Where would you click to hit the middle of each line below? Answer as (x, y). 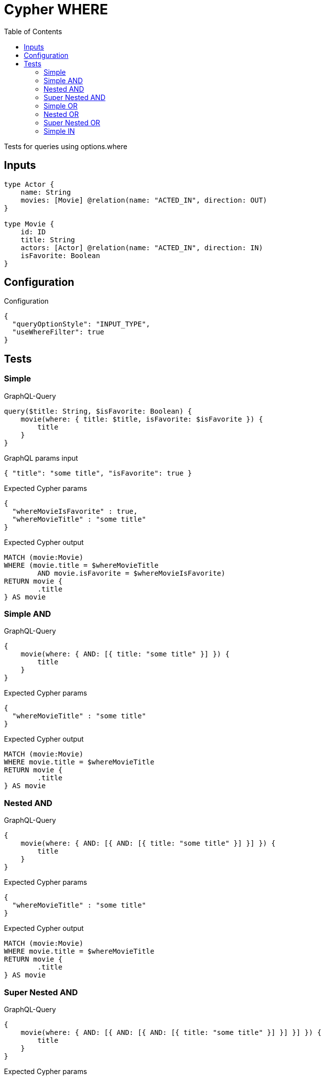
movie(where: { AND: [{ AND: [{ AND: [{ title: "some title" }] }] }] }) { (171, 1032)
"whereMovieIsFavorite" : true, (75, 511)
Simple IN (59, 131)
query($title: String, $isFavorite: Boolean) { (98, 411)
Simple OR (61, 106)
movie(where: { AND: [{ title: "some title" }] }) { (125, 654)
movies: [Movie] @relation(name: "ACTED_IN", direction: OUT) (144, 200)
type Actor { (29, 184)
